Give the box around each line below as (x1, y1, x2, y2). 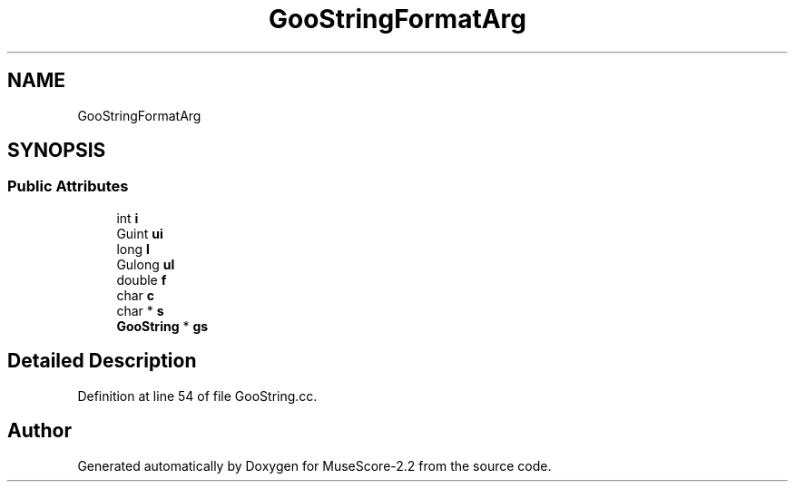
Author (7, 419, 72, 443)
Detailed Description (7, 349, 197, 373)
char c (116, 287, 154, 303)
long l (116, 240, 150, 257)
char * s (116, 302, 164, 318)
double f (116, 271, 167, 288)
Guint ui (116, 225, 163, 241)
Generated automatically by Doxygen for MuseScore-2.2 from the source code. (77, 457, 552, 474)
